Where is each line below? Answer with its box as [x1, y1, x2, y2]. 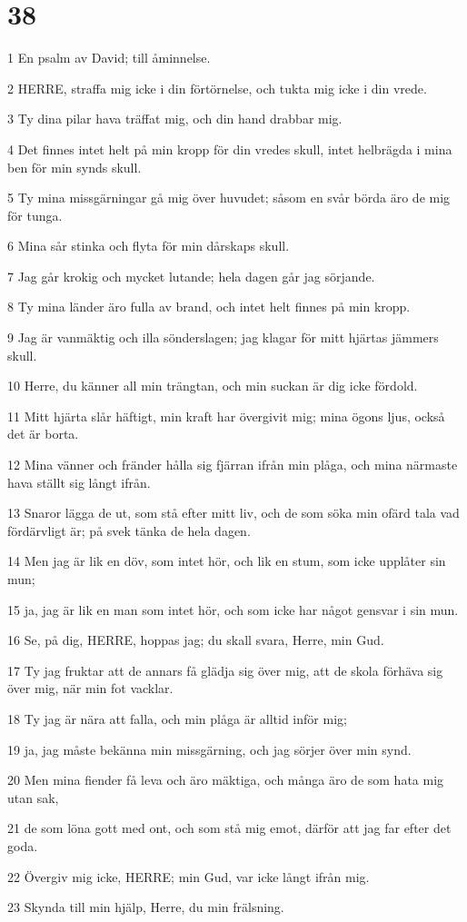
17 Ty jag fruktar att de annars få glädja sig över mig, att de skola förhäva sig [7, 660, 443, 679]
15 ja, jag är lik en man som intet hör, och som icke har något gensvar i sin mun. [7, 600, 459, 619]
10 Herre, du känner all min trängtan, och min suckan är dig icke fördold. [7, 376, 418, 395]
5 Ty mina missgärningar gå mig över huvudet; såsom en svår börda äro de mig [7, 188, 451, 207]
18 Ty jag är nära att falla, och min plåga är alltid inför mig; [7, 709, 347, 728]
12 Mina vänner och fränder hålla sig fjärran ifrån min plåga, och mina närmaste [7, 455, 458, 474]
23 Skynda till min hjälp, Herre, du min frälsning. [7, 897, 284, 917]
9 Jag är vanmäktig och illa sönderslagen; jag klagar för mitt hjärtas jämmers [7, 328, 439, 347]
